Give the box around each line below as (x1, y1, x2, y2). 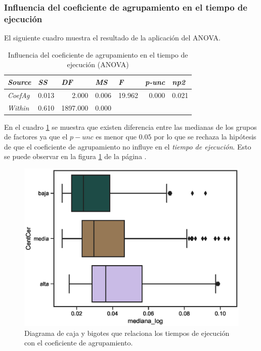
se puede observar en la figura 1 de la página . (4, 151, 147, 162)
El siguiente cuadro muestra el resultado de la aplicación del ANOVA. (4, 32, 221, 43)
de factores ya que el (4, 131, 68, 142)
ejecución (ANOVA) (67, 59, 129, 70)
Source (8, 76, 31, 87)
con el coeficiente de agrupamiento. (24, 337, 133, 348)
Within (8, 102, 29, 113)
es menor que (96, 131, 137, 142)
